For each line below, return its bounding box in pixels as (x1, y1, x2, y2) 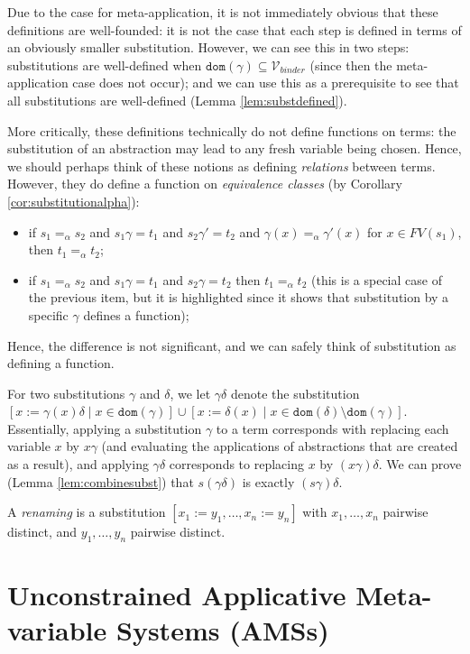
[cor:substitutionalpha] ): (7, 191, 140, 210)
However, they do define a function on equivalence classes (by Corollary (7, 174, 402, 193)
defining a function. (7, 354, 115, 373)
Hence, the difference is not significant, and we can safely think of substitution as (7, 336, 456, 355)
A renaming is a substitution (7, 502, 166, 521)
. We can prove (378, 455, 462, 474)
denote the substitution (230, 383, 360, 402)
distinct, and (7, 522, 78, 541)
